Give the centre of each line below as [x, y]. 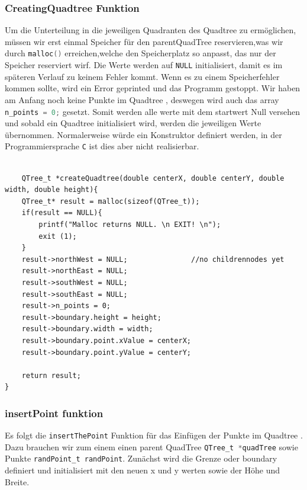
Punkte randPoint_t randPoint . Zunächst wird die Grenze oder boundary [141, 458]
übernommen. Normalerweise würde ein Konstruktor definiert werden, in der [143, 134]
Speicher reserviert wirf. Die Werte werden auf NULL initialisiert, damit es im [144, 65]
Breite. [17, 481]
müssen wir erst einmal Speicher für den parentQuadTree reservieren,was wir [144, 41]
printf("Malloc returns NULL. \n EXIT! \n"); [130, 224]
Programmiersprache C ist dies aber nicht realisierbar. [102, 146]
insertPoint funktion [54, 413]
